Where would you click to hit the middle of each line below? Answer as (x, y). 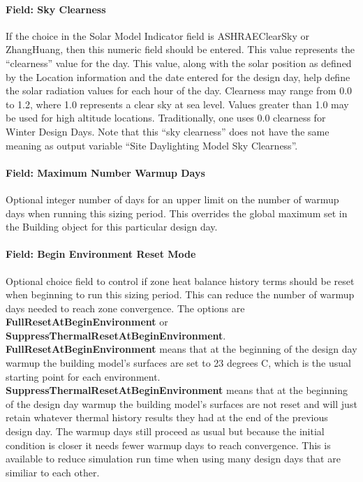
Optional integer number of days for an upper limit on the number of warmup (172, 199)
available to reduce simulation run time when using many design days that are (173, 459)
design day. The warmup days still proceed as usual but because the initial (165, 431)
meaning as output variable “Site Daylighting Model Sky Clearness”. (152, 145)
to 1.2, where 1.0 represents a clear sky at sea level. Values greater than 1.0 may (177, 104)
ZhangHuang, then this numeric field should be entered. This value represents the (180, 49)
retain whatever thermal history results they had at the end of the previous (167, 417)
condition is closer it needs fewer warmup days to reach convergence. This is (168, 445)
